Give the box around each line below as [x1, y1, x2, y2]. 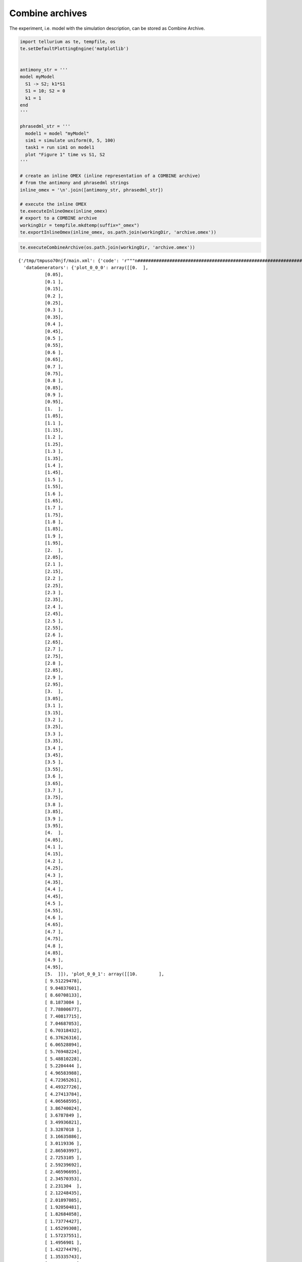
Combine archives [9, 8, 88, 19]
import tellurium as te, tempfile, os [20, 38, 116, 44]
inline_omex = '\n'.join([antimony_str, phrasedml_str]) [20, 187, 164, 193]
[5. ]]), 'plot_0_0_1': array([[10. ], [44, 971, 165, 977]
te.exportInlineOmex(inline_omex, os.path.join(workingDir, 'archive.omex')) [20, 230, 216, 235]
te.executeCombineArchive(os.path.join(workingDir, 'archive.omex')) [20, 244, 195, 250]
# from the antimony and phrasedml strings [20, 180, 129, 186]
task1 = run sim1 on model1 [25, 144, 95, 150]
